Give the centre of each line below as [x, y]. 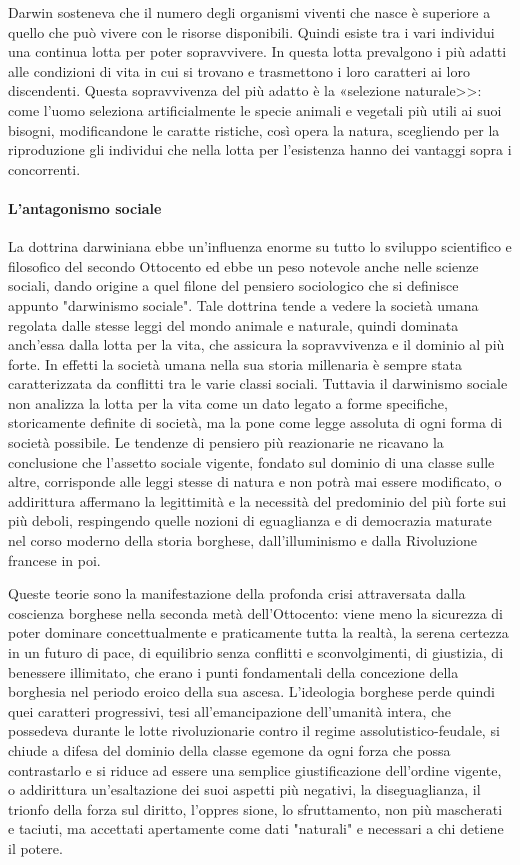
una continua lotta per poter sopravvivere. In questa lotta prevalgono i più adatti [257, 51]
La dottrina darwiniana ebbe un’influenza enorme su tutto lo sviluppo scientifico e [260, 246]
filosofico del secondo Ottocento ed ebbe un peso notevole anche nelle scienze [243, 265]
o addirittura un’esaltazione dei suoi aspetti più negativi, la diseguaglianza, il [244, 789]
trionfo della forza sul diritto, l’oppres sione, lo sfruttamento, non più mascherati [255, 808]
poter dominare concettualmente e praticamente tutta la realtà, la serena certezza [258, 632]
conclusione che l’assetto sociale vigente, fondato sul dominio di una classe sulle [251, 461]
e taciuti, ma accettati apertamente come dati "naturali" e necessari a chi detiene [256, 828]
